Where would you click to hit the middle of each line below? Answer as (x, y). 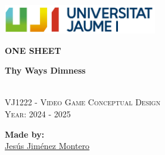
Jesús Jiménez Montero (47, 146)
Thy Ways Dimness (45, 70)
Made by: (25, 134)
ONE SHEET (33, 50)
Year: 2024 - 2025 (38, 113)
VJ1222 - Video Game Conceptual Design (83, 102)
